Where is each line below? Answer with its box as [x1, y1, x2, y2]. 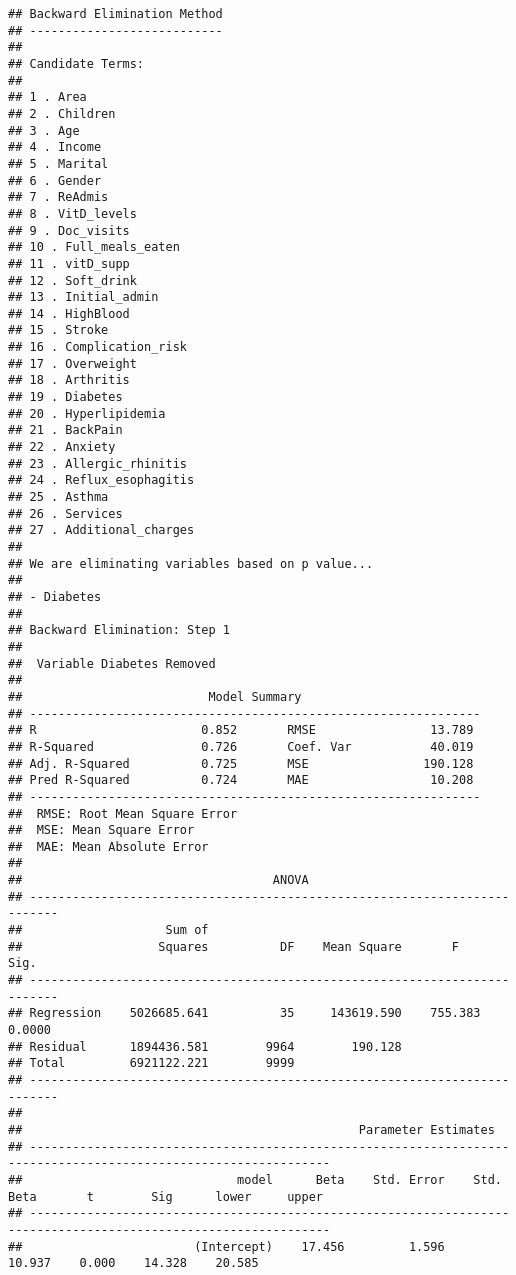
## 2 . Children [8, 106, 116, 121]
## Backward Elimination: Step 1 [8, 623, 230, 638]
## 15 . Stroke [8, 323, 109, 338]
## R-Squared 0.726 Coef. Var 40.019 [8, 739, 474, 754]
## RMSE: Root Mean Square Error [8, 806, 238, 821]
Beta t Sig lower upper [8, 1189, 323, 1204]
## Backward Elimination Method [8, 7, 223, 21]
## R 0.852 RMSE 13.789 [8, 723, 474, 738]
